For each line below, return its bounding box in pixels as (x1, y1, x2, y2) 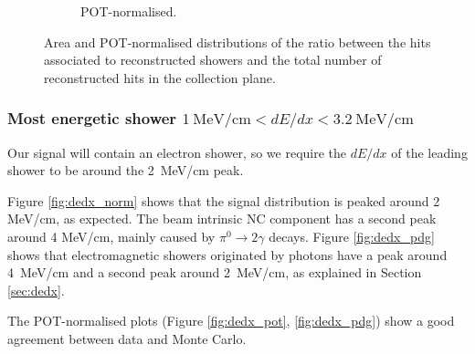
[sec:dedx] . (7, 280, 65, 299)
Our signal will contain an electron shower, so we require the (7, 142, 347, 161)
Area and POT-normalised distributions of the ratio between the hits (44, 32, 431, 51)
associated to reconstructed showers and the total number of (44, 50, 382, 69)
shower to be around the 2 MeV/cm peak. (7, 161, 244, 180)
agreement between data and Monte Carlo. (7, 329, 247, 349)
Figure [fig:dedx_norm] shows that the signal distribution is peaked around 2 (7, 191, 440, 210)
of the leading (391, 142, 468, 161)
